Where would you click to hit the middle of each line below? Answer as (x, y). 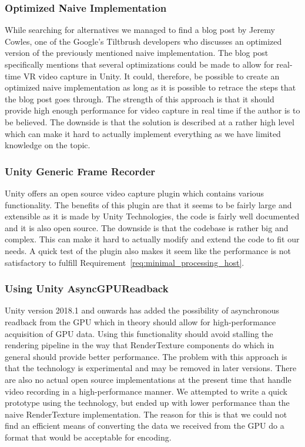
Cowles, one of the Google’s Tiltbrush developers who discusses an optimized (143, 41)
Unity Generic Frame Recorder (80, 171)
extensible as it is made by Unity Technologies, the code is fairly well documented (152, 216)
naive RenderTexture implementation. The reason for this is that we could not (146, 414)
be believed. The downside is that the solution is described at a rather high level (150, 121)
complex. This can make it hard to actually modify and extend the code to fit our (152, 239)
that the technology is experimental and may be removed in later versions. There (151, 368)
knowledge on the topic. (48, 145)
